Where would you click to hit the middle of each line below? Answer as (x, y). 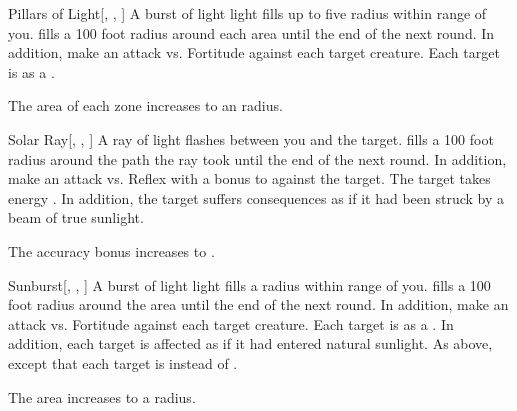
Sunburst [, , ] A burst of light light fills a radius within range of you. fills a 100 (249, 284)
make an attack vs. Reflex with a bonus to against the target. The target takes (249, 178)
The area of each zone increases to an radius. (145, 105)
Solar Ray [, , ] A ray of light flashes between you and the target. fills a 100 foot (251, 138)
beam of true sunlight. (76, 217)
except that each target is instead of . (123, 362)
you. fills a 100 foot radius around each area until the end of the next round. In (251, 32)
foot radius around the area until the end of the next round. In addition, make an (258, 304)
